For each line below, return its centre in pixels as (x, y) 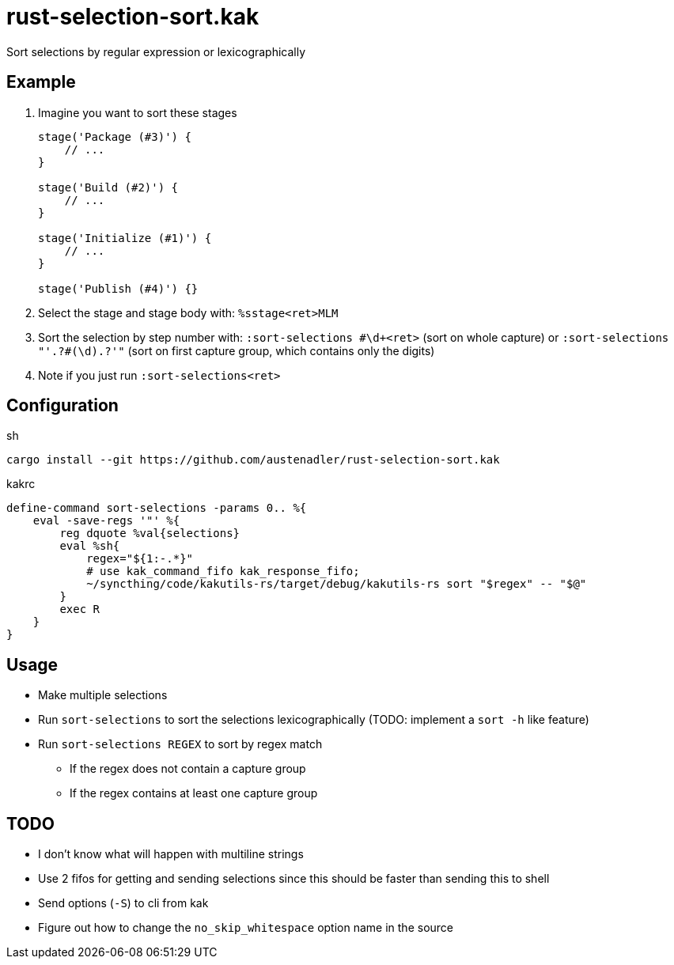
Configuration (62, 406)
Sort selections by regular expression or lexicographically (156, 51)
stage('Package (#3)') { (115, 136)
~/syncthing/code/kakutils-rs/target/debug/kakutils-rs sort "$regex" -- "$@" (337, 584)
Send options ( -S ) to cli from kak (123, 903)
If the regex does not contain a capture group (188, 769)
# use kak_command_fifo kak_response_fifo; (223, 571)
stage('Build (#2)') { (108, 187)
